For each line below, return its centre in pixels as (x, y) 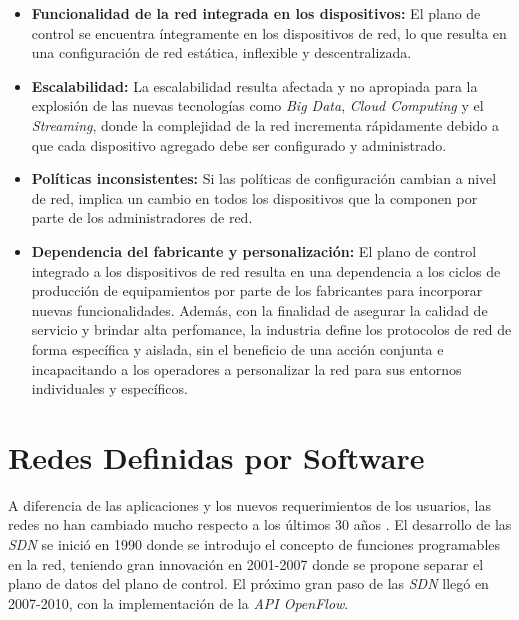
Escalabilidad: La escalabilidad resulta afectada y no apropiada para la (254, 85)
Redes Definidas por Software (216, 456)
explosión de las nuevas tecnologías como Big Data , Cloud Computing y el (257, 105)
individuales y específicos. (109, 388)
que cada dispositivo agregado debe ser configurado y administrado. (239, 144)
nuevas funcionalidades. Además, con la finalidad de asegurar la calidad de (259, 309)
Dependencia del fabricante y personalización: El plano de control (254, 250)
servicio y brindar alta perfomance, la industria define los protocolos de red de (271, 329)
